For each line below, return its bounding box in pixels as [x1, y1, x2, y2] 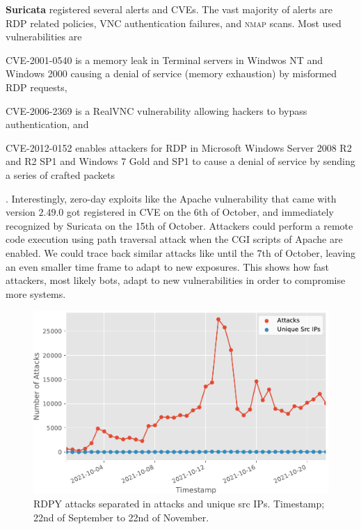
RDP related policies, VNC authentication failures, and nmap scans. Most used [6, 15, 342, 30]
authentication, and [6, 117, 89, 132]
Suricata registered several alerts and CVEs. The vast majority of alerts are [6, 2, 332, 16]
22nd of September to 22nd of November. [33, 510, 209, 524]
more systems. [6, 286, 66, 301]
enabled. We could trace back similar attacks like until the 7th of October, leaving [6, 245, 356, 260]
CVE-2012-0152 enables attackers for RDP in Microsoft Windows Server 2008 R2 [6, 140, 352, 155]
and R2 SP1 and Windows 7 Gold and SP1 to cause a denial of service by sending [6, 154, 355, 168]
